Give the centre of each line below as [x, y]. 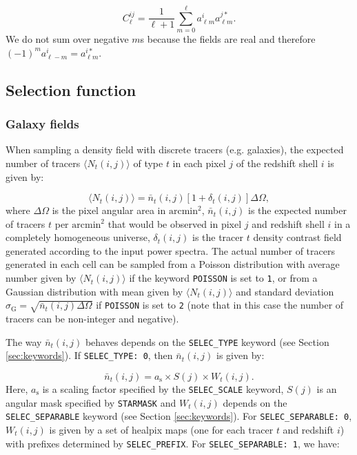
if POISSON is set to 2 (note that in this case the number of [220, 305]
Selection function [71, 89]
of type [148, 163]
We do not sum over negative [67, 39]
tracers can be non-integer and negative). [92, 319]
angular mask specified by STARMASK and [91, 402]
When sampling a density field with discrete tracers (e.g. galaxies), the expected [175, 149]
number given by [41, 278]
